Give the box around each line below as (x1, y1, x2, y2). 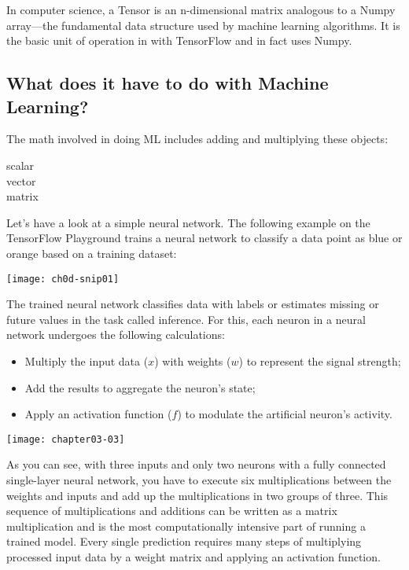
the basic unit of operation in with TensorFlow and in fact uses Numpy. (6, 32, 352, 49)
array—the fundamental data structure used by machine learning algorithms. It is (6, 17, 400, 33)
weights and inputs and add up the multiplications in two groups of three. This (6, 487, 389, 503)
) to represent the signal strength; (238, 352, 401, 369)
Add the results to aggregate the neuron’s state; (24, 379, 256, 395)
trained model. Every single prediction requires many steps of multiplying (6, 533, 362, 550)
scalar (6, 156, 35, 173)
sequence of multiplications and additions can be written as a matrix (6, 502, 337, 519)
